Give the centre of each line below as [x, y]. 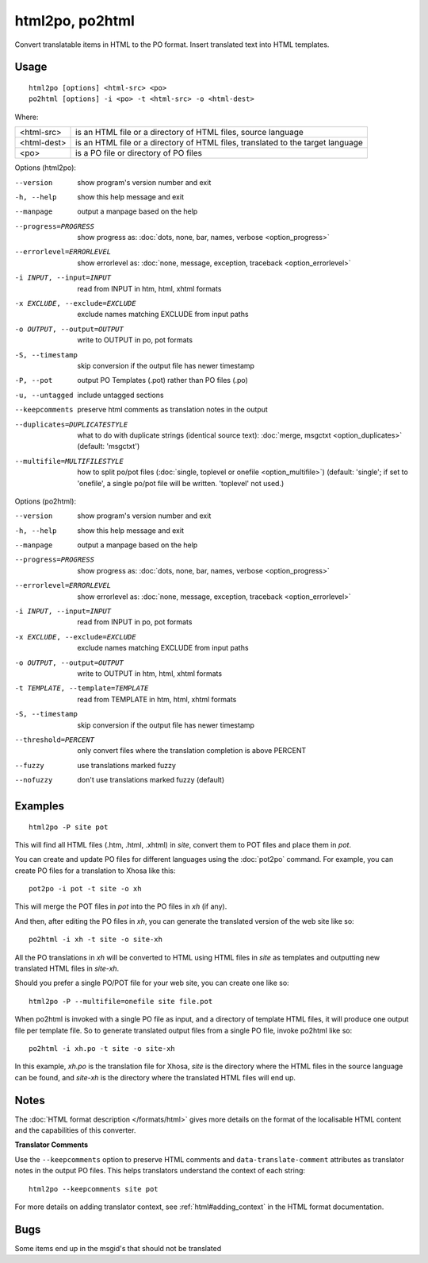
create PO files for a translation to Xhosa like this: [95, 871]
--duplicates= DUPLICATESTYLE [71, 424]
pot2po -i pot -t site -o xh [85, 889]
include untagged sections [120, 395]
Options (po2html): [46, 501]
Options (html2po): [46, 168]
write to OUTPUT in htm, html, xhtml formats [149, 673]
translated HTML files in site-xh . [67, 968]
